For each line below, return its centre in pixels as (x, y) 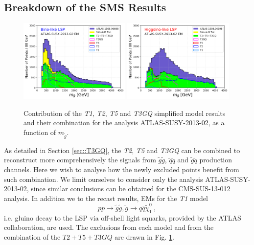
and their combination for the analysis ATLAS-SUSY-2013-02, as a (124, 122)
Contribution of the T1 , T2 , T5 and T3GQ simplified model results (125, 113)
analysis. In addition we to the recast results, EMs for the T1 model (106, 198)
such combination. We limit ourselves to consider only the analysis (104, 179)
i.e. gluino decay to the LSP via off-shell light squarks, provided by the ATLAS (123, 217)
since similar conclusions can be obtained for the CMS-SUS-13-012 (131, 189)
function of (40, 132)
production (216, 160)
